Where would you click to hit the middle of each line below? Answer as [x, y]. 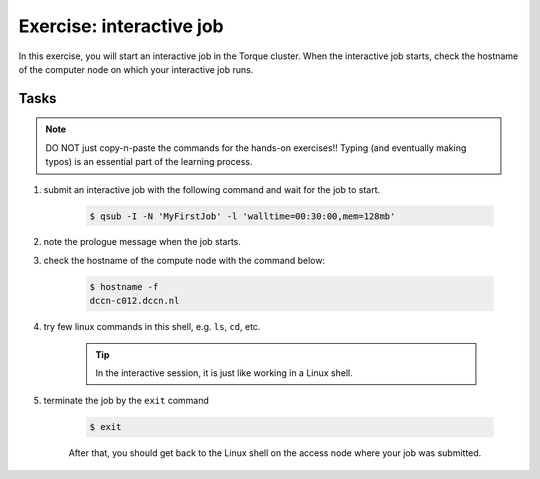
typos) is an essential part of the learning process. [149, 162]
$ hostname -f [124, 286]
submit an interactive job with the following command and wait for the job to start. [212, 189]
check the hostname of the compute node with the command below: [184, 260]
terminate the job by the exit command [126, 401]
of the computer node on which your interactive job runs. [136, 69]
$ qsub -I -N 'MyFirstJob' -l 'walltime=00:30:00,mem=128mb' [242, 216]
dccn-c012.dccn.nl [134, 301]
